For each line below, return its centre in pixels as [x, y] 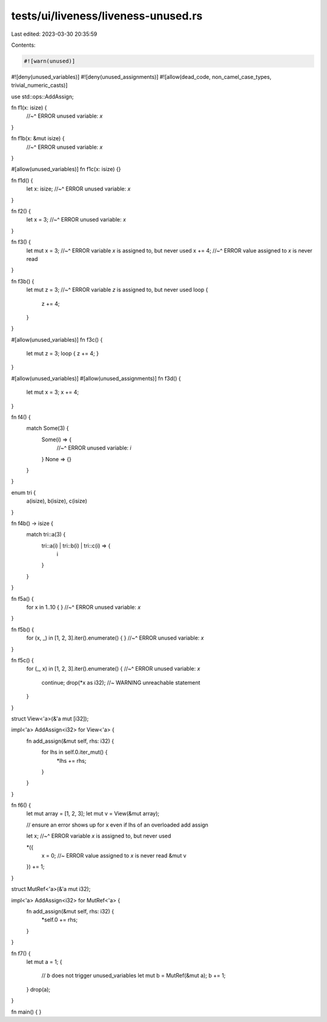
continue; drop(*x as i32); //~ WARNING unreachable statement [121, 682]
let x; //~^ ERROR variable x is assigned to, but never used [99, 836]
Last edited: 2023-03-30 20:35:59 [54, 34]
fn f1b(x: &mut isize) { [38, 138]
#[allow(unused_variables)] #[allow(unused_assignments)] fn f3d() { [96, 378]
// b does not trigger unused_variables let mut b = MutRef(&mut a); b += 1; [134, 976]
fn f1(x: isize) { [29, 108]
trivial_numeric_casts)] [39, 86]
